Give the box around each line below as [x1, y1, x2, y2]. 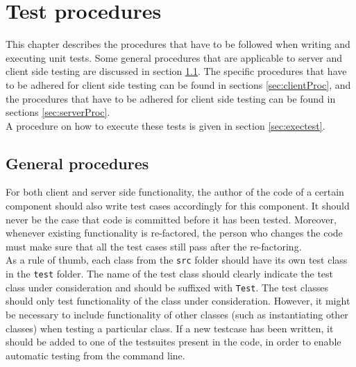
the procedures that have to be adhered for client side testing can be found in [6, 91, 336, 105]
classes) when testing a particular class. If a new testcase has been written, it [6, 321, 334, 335]
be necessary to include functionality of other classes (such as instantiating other [6, 307, 348, 322]
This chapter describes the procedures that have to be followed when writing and [6, 37, 350, 51]
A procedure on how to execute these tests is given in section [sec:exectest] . [6, 118, 325, 133]
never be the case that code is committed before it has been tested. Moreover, [6, 212, 337, 226]
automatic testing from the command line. [6, 348, 185, 362]
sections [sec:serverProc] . [6, 105, 110, 119]
